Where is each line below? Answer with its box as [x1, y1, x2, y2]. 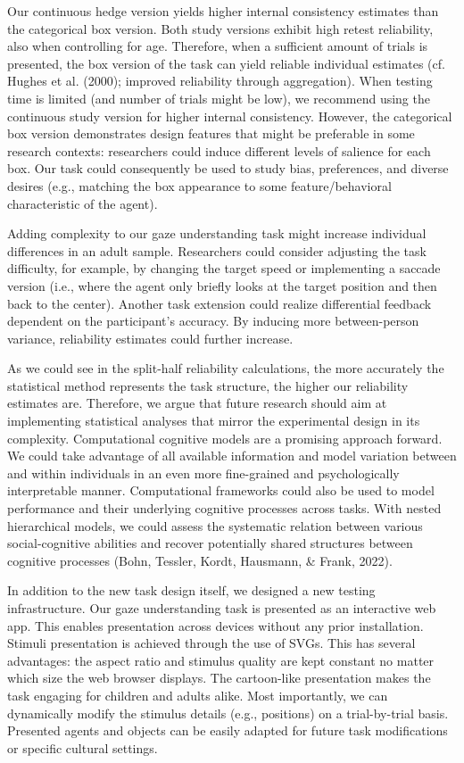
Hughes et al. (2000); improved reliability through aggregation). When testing [7, 71, 433, 90]
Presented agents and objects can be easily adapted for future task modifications [7, 721, 448, 740]
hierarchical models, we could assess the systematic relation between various [7, 516, 423, 535]
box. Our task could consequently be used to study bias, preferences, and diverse [7, 159, 449, 178]
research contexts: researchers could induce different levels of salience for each [7, 141, 431, 160]
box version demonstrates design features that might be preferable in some [7, 124, 415, 143]
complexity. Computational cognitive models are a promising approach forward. [7, 428, 443, 447]
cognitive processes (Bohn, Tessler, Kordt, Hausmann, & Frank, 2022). [7, 551, 393, 569]
